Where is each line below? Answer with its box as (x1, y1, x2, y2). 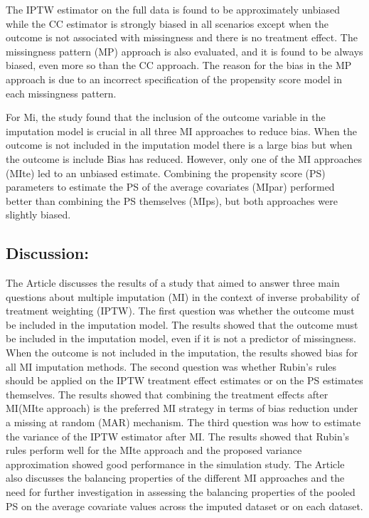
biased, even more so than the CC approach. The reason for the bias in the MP (6, 58, 352, 73)
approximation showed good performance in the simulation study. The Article (6, 456, 345, 471)
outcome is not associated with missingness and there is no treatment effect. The (6, 30, 358, 45)
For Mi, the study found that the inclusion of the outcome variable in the (6, 110, 326, 125)
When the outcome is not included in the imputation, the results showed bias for (6, 345, 358, 360)
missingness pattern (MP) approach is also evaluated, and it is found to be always (6, 43, 363, 58)
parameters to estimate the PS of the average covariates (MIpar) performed (6, 179, 335, 194)
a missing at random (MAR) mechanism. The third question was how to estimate (6, 415, 361, 430)
